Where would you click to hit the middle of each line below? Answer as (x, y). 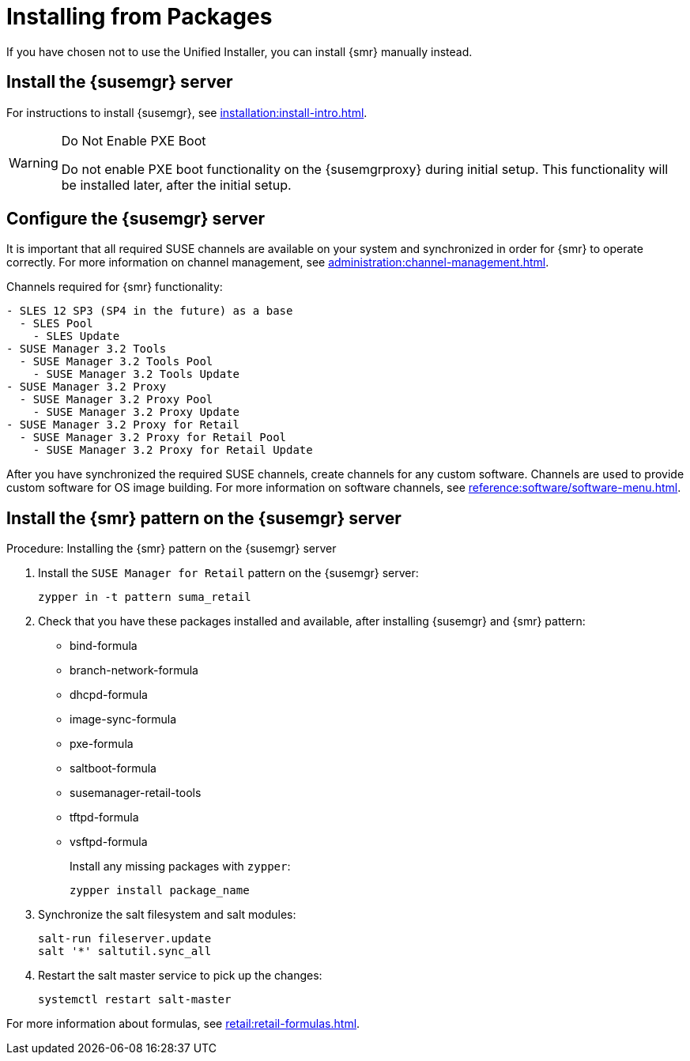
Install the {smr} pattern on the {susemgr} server (204, 518)
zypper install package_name (160, 891)
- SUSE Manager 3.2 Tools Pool (116, 362)
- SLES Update (76, 336)
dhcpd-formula (109, 695)
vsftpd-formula (109, 842)
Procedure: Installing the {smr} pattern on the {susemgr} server (172, 549)
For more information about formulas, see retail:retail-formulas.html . (183, 1024)
